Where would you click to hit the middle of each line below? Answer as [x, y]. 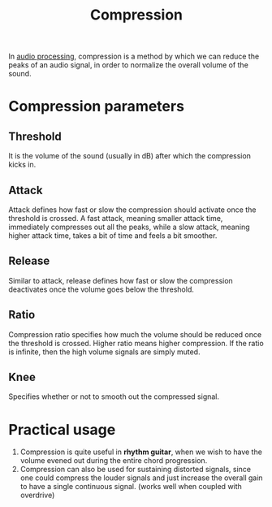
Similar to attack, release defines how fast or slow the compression [121, 280]
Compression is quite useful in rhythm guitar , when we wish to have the [141, 452]
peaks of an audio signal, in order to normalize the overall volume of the [129, 65]
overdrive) [37, 495]
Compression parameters [97, 106]
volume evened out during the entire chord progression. [114, 461]
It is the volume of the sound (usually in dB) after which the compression [130, 156]
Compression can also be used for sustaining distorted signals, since [136, 470]
